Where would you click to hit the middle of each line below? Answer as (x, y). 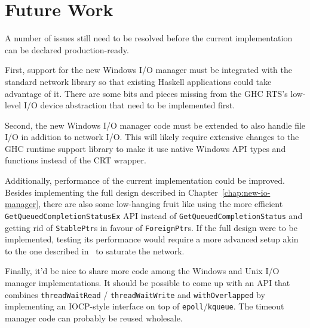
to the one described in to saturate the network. (95, 250)
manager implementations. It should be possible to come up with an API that (148, 282)
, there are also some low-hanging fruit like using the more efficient (161, 204)
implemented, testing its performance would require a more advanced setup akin (152, 239)
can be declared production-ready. (67, 49)
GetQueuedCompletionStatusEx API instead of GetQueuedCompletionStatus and (154, 215)
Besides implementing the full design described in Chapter (111, 192)
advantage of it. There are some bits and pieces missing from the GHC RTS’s (146, 93)
